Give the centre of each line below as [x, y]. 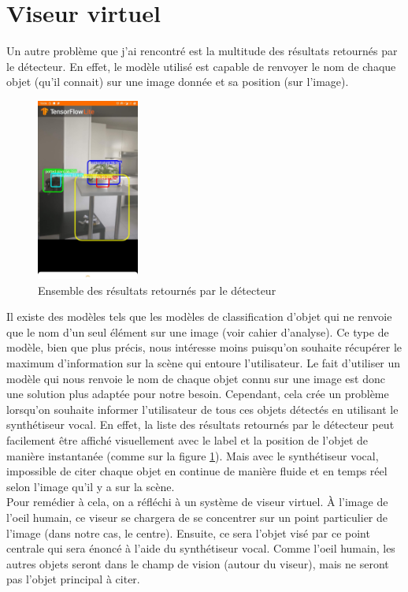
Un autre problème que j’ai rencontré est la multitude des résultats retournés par [202, 51]
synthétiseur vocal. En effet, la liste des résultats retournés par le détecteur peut [200, 424]
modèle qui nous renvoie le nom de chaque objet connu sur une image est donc [196, 378]
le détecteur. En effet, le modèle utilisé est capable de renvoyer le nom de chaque [201, 66]
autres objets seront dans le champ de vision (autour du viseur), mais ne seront [198, 563]
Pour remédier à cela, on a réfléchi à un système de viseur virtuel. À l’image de [197, 502]
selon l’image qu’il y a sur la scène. [91, 486]
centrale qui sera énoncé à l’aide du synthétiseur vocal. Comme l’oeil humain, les [201, 548]
